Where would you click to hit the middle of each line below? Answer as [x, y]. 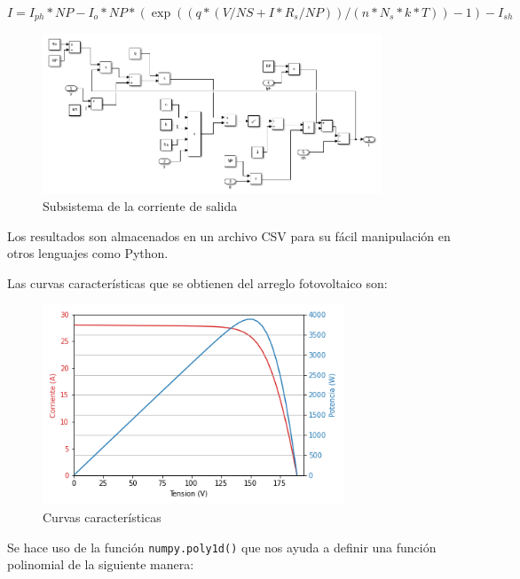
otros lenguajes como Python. [88, 253]
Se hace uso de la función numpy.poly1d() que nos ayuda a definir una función [222, 547]
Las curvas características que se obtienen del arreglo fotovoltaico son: [197, 282]
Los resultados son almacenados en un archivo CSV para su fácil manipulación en [229, 235]
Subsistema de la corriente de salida [140, 205]
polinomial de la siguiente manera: [101, 564]
